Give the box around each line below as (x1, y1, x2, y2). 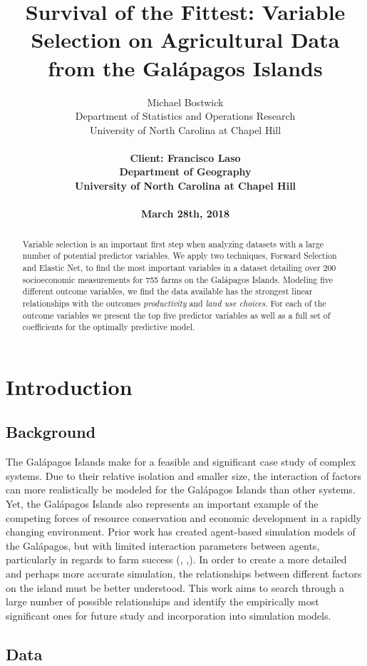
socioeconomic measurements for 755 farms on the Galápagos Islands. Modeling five (22, 273, 334, 285)
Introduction (6, 372, 133, 401)
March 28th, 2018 (140, 206, 230, 221)
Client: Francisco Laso (130, 150, 241, 165)
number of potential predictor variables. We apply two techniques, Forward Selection (22, 250, 337, 262)
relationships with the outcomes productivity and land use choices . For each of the (22, 297, 326, 309)
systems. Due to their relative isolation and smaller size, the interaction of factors (6, 468, 362, 483)
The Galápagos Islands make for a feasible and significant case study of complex (6, 454, 356, 469)
